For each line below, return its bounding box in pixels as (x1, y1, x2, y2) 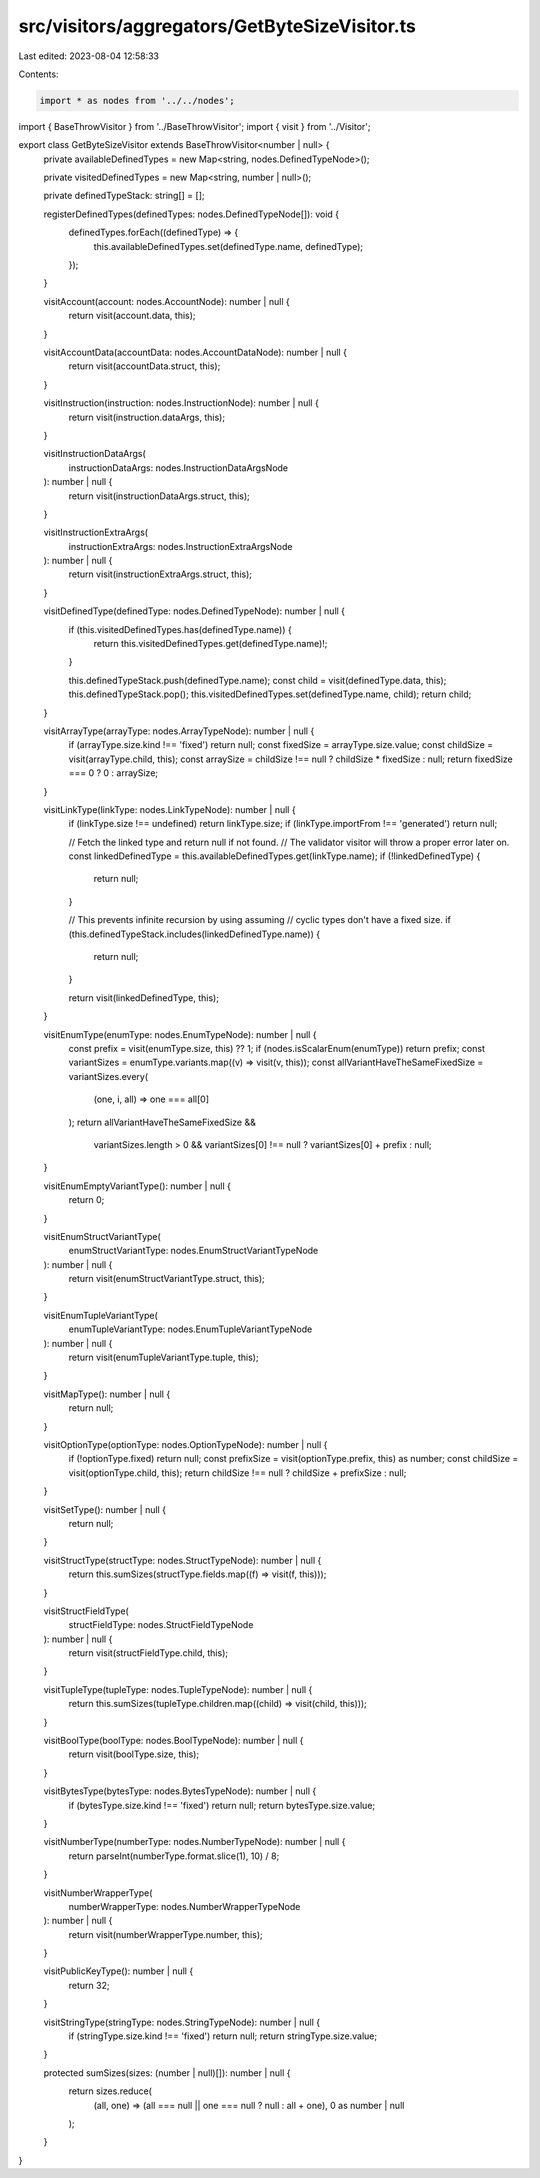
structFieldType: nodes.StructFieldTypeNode (68, 1619, 254, 1631)
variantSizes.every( (68, 1070, 149, 1082)
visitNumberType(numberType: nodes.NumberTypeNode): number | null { (43, 1836, 346, 1848)
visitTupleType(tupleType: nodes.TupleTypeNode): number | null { (43, 1683, 313, 1695)
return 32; (68, 1979, 110, 1991)
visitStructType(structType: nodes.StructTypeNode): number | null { (43, 1554, 322, 1566)
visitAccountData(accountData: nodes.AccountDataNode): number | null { (43, 346, 347, 358)
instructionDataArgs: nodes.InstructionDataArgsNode (68, 461, 289, 474)
